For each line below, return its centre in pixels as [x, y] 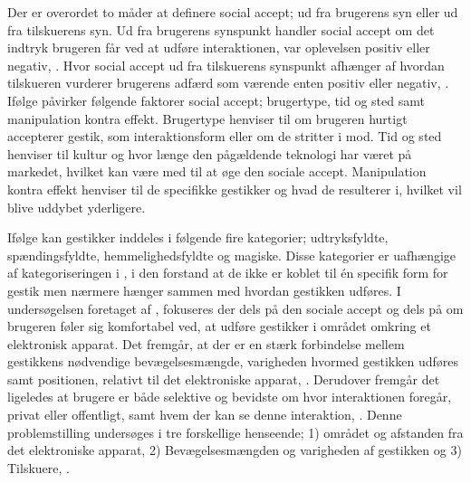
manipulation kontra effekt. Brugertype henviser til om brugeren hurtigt [207, 118]
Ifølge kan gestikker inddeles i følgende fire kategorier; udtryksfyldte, [198, 237]
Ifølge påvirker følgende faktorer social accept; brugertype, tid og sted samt [216, 100]
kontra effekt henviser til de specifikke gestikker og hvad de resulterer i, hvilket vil [235, 189]
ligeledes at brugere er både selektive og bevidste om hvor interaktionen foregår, [230, 397]
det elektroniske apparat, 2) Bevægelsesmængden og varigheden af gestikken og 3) [235, 450]
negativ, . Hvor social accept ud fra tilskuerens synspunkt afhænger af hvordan [226, 65]
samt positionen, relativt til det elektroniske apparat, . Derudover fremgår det [224, 379]
